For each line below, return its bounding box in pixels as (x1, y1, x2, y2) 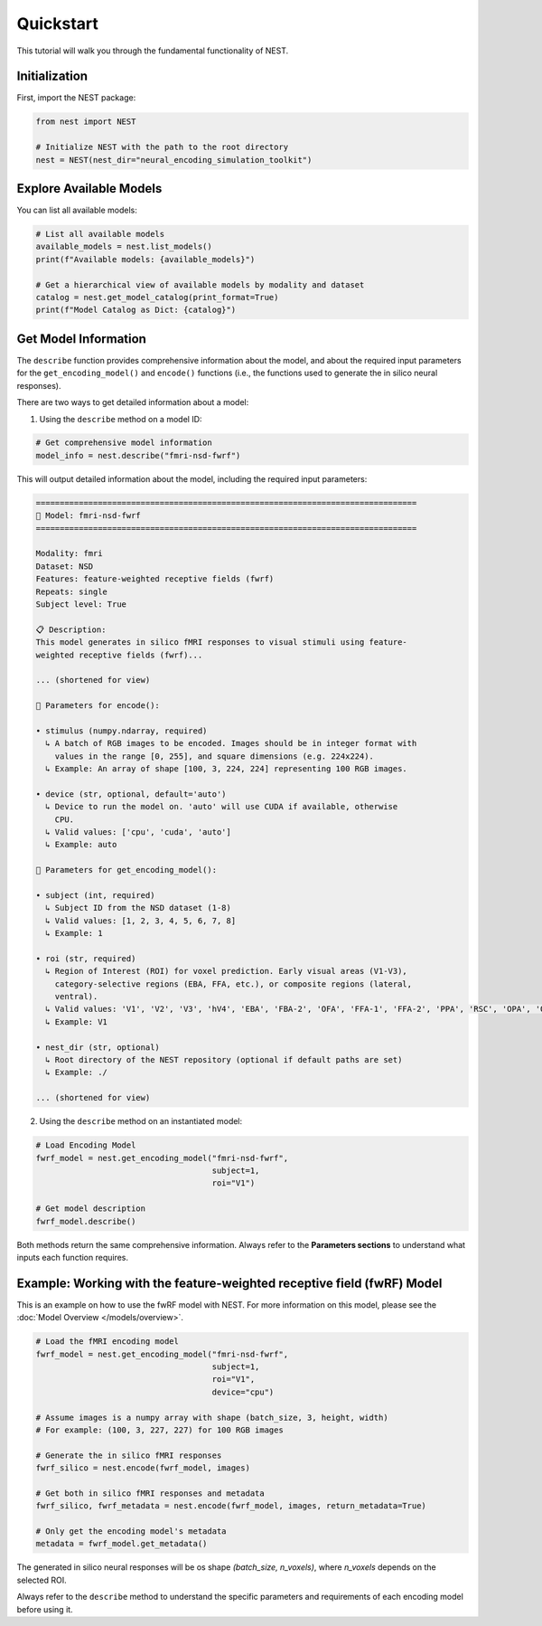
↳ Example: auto (45, 839, 117, 850)
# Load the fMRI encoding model (35, 1337, 180, 1347)
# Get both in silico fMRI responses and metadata (35, 1488, 266, 1498)
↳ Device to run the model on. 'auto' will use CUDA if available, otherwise (45, 801, 398, 812)
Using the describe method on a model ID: (39, 413, 202, 424)
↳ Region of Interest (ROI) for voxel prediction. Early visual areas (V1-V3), (45, 966, 408, 977)
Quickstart (16, 14, 99, 33)
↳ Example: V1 (45, 1016, 108, 1026)
